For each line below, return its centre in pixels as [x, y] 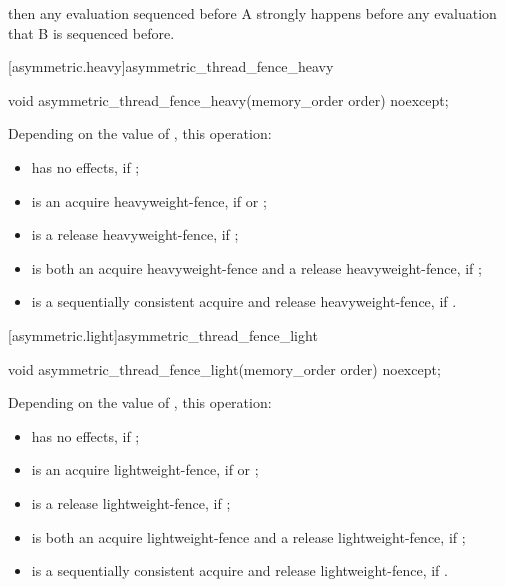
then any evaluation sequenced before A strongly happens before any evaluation [252, 13]
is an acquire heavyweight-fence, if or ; [149, 200]
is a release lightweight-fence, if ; [131, 502]
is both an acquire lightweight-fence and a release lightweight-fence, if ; [248, 536]
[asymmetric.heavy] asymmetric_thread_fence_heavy [171, 66]
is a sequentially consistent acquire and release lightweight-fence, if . [239, 570]
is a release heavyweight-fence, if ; [135, 234]
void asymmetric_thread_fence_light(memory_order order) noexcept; [224, 368]
